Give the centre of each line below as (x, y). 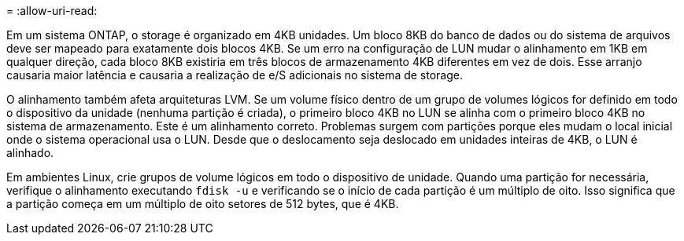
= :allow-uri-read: (52, 11)
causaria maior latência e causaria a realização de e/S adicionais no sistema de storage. (235, 75)
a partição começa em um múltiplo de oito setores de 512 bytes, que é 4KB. (203, 204)
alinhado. (30, 153)
